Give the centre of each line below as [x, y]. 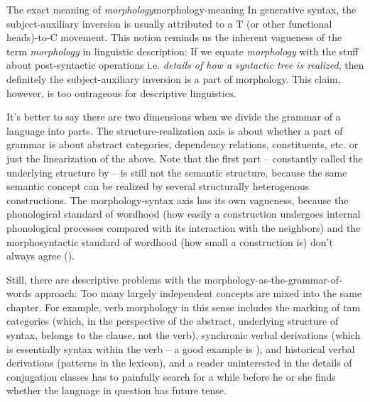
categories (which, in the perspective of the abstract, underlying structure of [173, 321]
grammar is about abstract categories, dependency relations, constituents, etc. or [183, 144]
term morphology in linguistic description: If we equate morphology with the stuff [183, 51]
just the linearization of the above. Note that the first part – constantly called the [185, 158]
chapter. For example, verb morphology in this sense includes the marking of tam [184, 307]
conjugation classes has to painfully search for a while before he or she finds [171, 376]
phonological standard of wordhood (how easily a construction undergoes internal [184, 214]
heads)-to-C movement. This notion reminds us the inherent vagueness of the [174, 37]
